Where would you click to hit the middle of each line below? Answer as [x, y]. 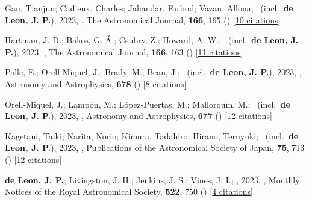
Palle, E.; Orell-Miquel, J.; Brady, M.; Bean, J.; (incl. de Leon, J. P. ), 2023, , [153, 72]
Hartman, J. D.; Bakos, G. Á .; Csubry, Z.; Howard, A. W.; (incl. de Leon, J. [152, 40]
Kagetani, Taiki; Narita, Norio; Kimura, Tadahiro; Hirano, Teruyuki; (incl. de [152, 136]
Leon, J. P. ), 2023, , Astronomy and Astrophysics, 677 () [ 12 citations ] [139, 116]
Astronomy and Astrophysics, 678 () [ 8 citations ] [96, 83]
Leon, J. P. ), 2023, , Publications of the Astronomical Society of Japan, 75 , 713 [155, 148]
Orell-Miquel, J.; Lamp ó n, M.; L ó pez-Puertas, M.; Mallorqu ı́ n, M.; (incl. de [148, 104]
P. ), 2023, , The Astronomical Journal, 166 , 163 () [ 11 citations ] [124, 51]
